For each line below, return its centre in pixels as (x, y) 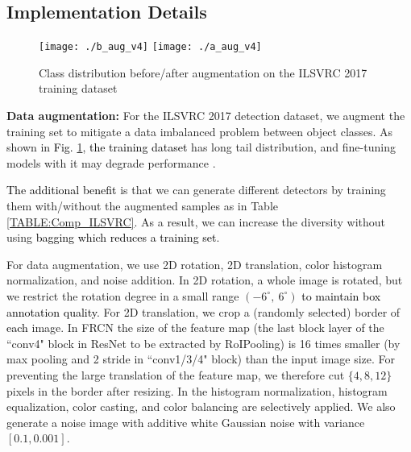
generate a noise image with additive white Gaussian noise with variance (186, 422)
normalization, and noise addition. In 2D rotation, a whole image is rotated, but (205, 280)
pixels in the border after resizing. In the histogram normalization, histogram (197, 390)
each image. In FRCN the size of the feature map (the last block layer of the (195, 328)
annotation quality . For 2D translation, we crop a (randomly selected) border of (203, 311)
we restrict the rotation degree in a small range (123, 295)
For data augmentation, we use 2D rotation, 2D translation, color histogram (195, 264)
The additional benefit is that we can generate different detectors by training (196, 190)
